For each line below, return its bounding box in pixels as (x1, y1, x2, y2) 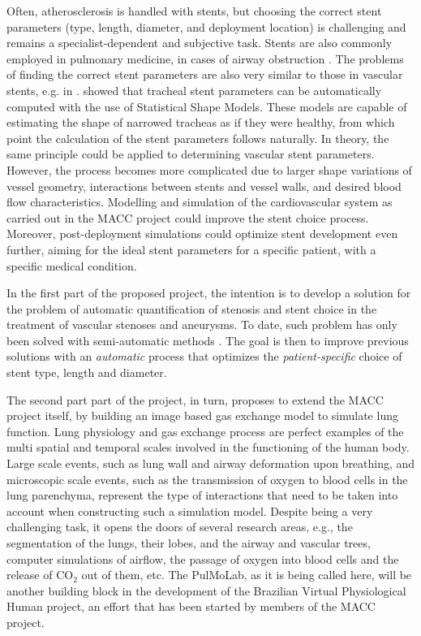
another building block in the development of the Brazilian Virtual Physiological (6, 582, 406, 599)
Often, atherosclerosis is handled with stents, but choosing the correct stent (6, 2, 382, 19)
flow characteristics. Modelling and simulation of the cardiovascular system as (6, 193, 393, 210)
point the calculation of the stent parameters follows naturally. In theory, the (6, 129, 389, 146)
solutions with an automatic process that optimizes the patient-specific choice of (6, 348, 402, 365)
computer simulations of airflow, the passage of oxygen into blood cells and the (6, 550, 399, 567)
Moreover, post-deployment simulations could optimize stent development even (6, 225, 398, 242)
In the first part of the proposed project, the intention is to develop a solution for (6, 284, 411, 301)
